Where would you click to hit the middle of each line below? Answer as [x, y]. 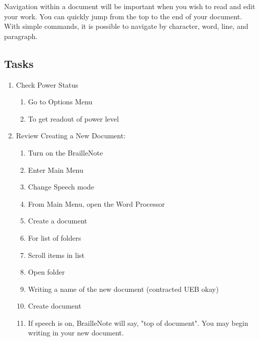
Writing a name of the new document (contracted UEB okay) [123, 289]
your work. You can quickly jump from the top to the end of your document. [123, 16]
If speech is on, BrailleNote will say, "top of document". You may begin [138, 323]
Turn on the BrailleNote [66, 152]
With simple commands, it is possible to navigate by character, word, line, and [126, 26]
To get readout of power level [73, 118]
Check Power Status [47, 84]
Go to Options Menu [60, 102]
